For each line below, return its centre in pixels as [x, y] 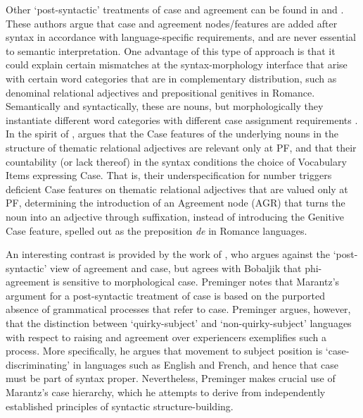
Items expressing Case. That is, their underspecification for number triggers [169, 175]
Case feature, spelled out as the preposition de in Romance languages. [157, 230]
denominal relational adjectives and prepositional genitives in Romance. [160, 92]
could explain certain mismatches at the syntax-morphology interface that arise [177, 64]
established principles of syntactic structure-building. [120, 406]
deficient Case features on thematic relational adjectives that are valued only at [177, 189]
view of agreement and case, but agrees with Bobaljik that [176, 268]
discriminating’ [38, 364]
